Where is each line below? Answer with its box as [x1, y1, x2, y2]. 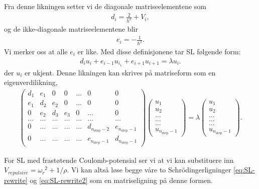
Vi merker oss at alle [4, 46, 68, 57]
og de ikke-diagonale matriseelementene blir [4, 24, 138, 34]
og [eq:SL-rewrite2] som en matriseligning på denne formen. [30, 174, 213, 185]
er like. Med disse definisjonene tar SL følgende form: [77, 46, 241, 57]
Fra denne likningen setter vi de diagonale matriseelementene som [4, 1, 207, 11]
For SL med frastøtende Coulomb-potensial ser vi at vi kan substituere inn [4, 154, 234, 165]
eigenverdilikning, [4, 77, 58, 87]
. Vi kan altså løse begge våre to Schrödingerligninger [67, 164, 231, 175]
